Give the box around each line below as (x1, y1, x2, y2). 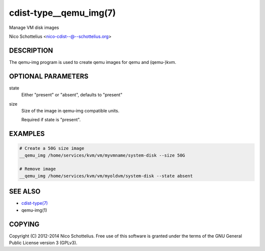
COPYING (9, 220, 40, 228)
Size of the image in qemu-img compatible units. (21, 108, 120, 113)
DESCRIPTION (9, 46, 53, 55)
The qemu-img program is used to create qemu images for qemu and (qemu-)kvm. (9, 59, 177, 65)
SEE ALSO (9, 187, 41, 196)
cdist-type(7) (21, 200, 48, 206)
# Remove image (19, 166, 56, 172)
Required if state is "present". (21, 117, 81, 123)
